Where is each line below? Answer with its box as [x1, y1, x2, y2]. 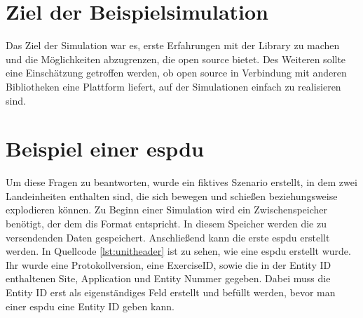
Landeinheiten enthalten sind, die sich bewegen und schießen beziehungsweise [6, 188, 338, 203]
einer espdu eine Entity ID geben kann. [6, 298, 174, 313]
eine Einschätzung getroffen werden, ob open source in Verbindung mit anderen [6, 65, 347, 80]
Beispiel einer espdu [6, 134, 204, 163]
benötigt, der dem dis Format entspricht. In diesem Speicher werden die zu [6, 216, 327, 230]
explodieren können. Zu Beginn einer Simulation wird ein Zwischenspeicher [6, 202, 328, 217]
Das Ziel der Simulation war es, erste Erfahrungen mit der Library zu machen [6, 38, 340, 53]
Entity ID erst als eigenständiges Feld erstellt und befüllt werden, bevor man [6, 284, 336, 299]
